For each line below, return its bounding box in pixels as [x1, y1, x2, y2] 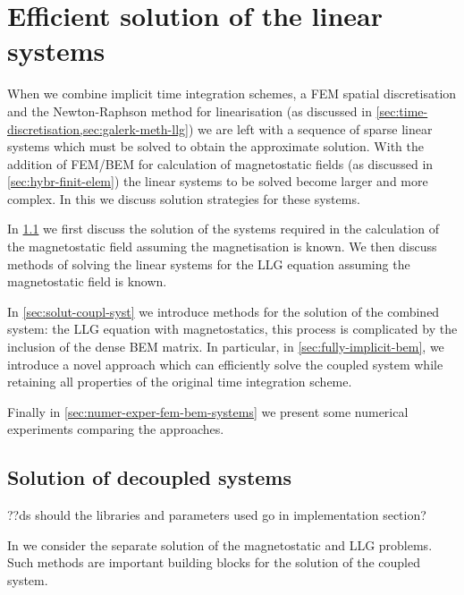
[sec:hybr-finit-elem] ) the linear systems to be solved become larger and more [7, 172, 428, 191]
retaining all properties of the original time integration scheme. [7, 372, 352, 391]
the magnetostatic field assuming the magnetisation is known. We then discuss [7, 237, 437, 256]
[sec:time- [375, 101, 428, 120]
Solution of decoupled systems [7, 463, 292, 491]
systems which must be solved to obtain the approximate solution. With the [7, 137, 424, 156]
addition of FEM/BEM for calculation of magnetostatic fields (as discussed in [7, 154, 434, 173]
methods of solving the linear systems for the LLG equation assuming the [7, 254, 410, 273]
